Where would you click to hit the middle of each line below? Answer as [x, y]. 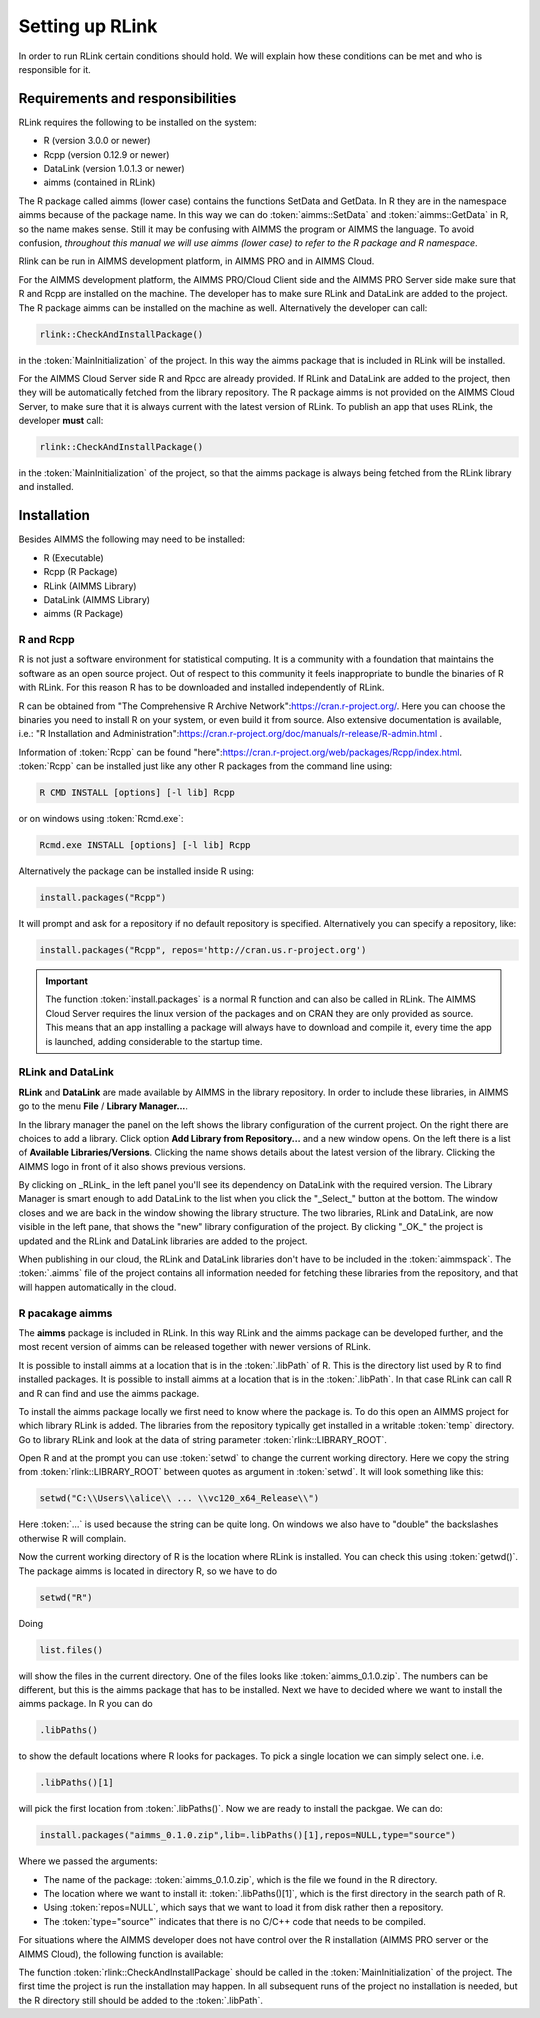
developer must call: [61, 421]
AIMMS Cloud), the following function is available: [121, 1954]
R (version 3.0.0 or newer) [97, 141]
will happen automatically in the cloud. [97, 1287]
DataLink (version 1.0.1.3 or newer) [114, 169]
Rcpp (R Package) [80, 572]
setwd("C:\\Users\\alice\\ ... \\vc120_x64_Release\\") [179, 1498]
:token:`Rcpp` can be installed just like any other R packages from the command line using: [205, 766]
